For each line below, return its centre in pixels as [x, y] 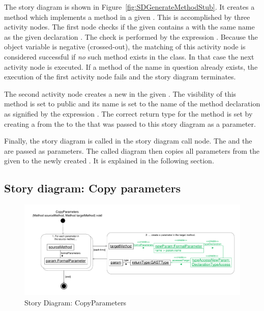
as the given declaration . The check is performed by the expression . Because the [131, 36]
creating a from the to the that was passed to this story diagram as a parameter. [130, 123]
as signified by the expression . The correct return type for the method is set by [128, 113]
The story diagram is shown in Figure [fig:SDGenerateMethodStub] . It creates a [129, 7]
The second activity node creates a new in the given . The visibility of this [120, 93]
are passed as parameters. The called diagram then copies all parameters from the [132, 150]
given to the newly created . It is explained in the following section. [109, 161]
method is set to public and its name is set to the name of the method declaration [132, 104]
